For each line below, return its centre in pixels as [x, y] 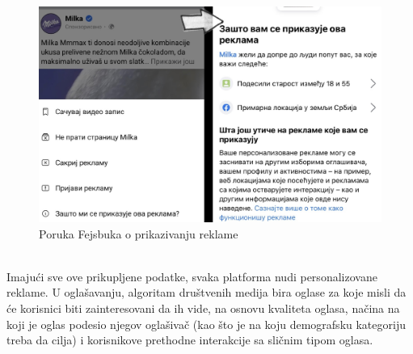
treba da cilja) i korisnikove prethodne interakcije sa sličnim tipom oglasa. [190, 340]
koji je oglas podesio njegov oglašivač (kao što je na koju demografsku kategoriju [206, 324]
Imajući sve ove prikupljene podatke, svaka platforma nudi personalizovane [192, 276]
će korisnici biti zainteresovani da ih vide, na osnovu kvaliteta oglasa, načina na [203, 308]
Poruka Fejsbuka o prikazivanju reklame [139, 233]
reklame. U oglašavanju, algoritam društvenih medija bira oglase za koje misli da [206, 292]
